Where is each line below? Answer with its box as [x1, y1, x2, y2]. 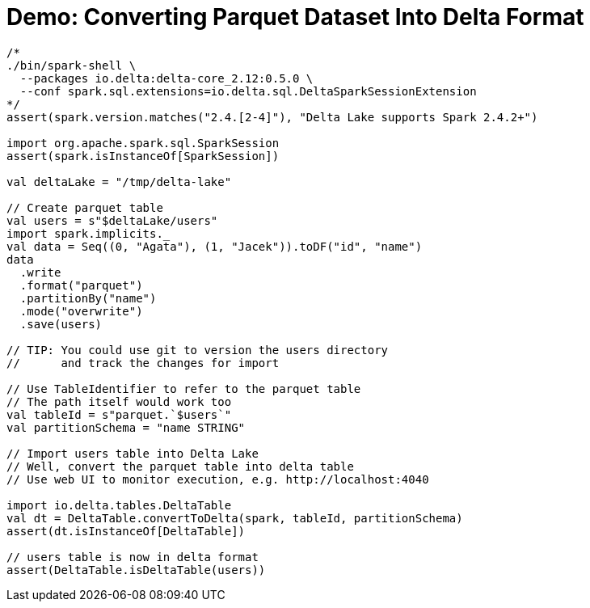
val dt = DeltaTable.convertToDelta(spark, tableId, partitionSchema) [6, 511, 463, 525]
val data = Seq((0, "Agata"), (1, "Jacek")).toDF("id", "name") [6, 239, 423, 253]
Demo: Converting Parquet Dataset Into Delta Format [6, 3, 584, 31]
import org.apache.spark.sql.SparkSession [6, 136, 280, 150]
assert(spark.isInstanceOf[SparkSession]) [6, 149, 280, 163]
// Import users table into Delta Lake [6, 446, 259, 460]
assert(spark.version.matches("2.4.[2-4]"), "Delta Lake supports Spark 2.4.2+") [6, 110, 538, 124]
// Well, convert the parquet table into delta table [6, 459, 354, 473]
